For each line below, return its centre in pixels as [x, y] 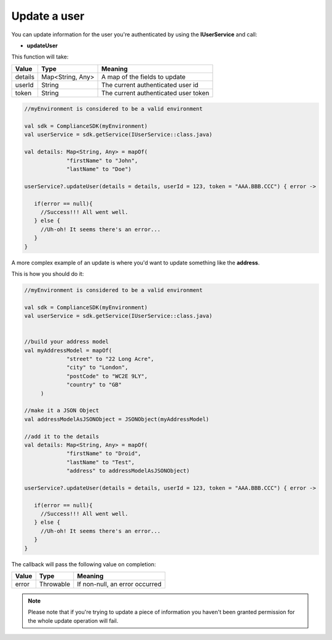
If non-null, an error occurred [119, 584]
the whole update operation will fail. [73, 620]
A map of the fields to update [143, 77]
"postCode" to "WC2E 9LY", [107, 376]
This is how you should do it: [48, 274]
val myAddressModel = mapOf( [68, 350]
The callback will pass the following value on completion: [84, 564]
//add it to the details [62, 436]
